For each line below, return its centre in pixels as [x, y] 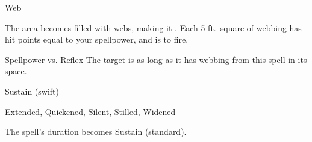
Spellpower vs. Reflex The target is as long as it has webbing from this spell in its [156, 59]
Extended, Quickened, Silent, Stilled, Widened [90, 111]
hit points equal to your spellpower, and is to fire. [97, 39]
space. [16, 71]
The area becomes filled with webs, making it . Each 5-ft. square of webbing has [153, 27]
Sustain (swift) [32, 91]
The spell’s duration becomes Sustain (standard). [96, 132]
